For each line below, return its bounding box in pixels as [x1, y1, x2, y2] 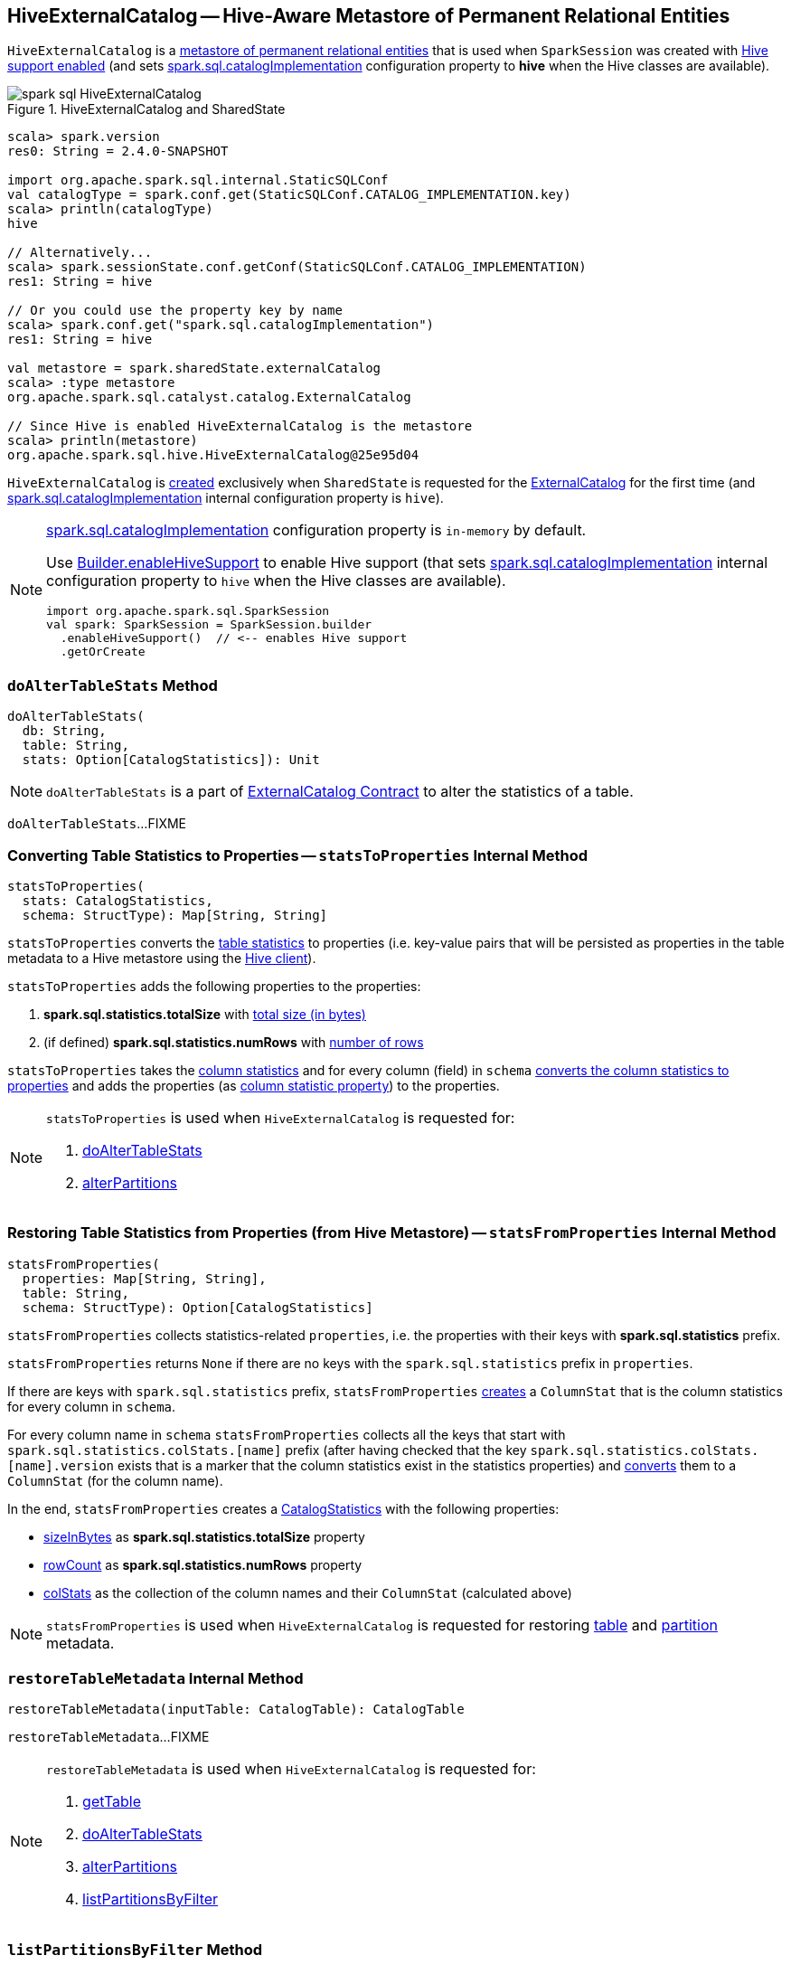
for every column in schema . [7, 1398, 176, 1414]
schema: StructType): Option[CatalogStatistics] [22, 1299, 373, 1315]
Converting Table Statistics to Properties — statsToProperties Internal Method [7, 846, 589, 864]
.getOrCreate [60, 645, 146, 659]
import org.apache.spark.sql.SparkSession [46, 604, 330, 619]
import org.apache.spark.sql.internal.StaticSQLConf [7, 173, 389, 188]
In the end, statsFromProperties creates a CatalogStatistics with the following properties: [7, 1500, 560, 1516]
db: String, [22, 723, 107, 739]
